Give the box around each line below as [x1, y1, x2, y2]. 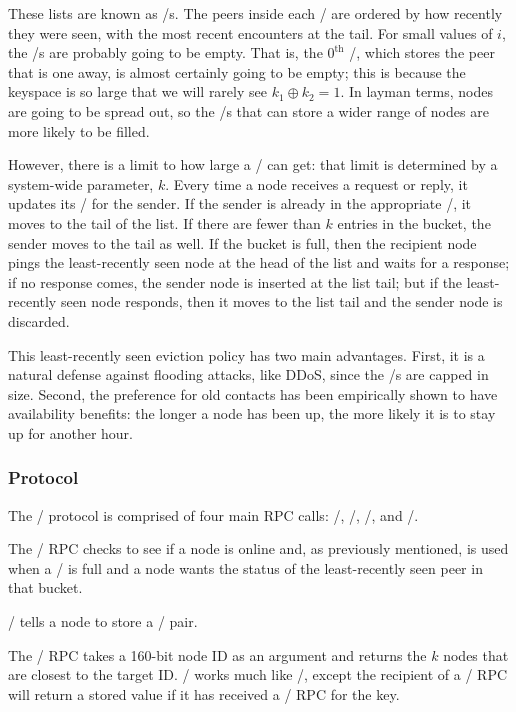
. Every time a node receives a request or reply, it [165, 173, 468, 194]
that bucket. [8, 577, 83, 598]
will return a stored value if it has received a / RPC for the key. [8, 683, 400, 704]
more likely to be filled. [8, 120, 150, 141]
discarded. [8, 310, 70, 331]
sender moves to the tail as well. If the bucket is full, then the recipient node [8, 232, 477, 253]
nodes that [443, 644, 509, 665]
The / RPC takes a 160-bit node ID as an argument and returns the [8, 644, 427, 665]
